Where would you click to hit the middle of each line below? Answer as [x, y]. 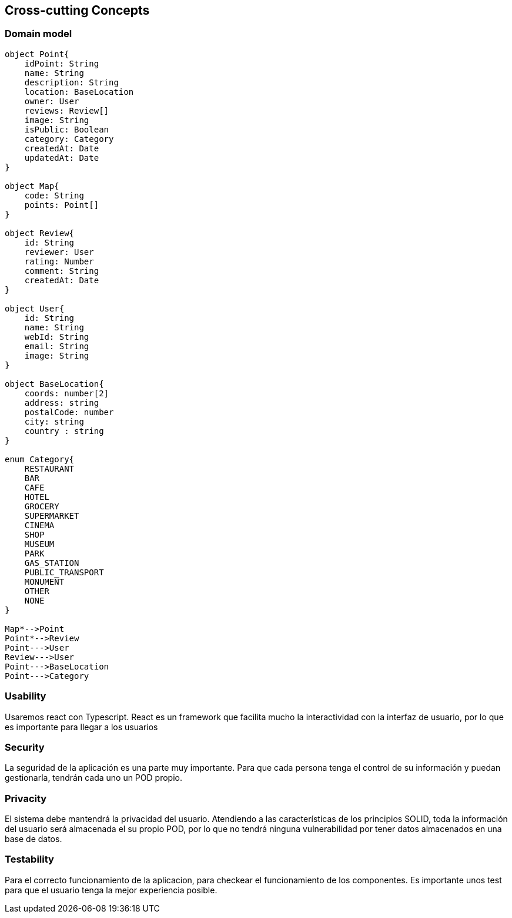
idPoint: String [62, 63]
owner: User [52, 101]
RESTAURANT [49, 468]
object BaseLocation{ [54, 384]
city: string [54, 421]
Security [25, 747]
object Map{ [32, 186]
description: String [71, 82]
